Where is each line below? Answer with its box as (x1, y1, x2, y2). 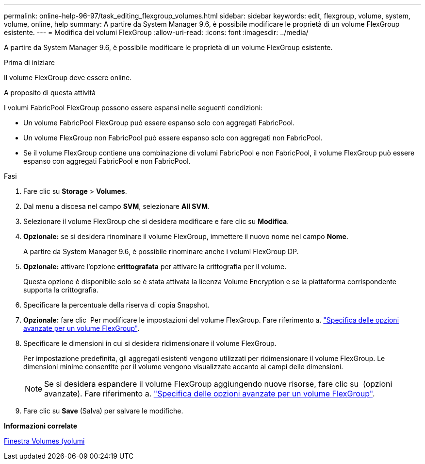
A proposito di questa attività (4, 88, 96, 97)
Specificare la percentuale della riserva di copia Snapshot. (23, 301, 210, 309)
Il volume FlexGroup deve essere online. (4, 73, 132, 82)
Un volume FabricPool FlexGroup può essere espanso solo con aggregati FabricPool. (23, 119, 295, 127)
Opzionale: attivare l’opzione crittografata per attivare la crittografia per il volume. (23, 262, 287, 271)
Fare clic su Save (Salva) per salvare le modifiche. (23, 407, 183, 415)
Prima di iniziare (4, 58, 55, 67)
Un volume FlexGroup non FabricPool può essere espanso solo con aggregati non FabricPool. (23, 134, 323, 142)
